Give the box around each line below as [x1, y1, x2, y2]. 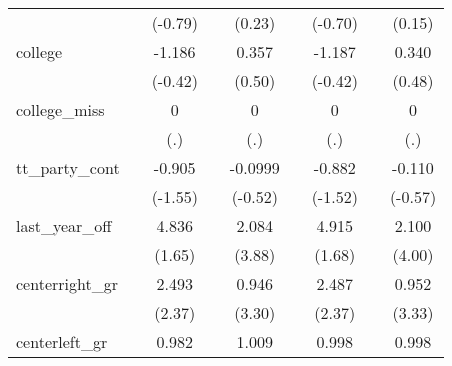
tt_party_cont [16, 156, 120, 179]
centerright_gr [16, 272, 118, 295]
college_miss [16, 98, 105, 121]
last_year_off [16, 214, 112, 237]
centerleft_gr [16, 330, 108, 353]
